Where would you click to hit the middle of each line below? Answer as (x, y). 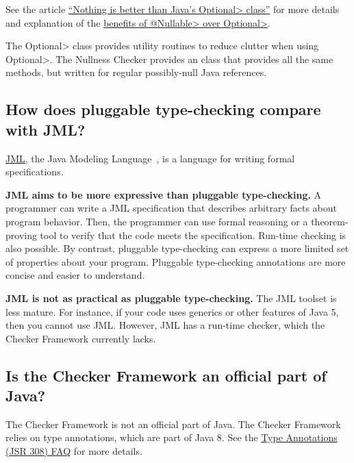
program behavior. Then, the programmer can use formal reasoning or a (157, 221)
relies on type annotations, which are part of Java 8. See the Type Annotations (172, 437)
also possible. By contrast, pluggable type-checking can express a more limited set (177, 248)
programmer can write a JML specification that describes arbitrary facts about (172, 208)
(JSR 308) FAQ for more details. (74, 451)
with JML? (46, 129)
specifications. (35, 172)
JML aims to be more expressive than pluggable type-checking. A (164, 194)
